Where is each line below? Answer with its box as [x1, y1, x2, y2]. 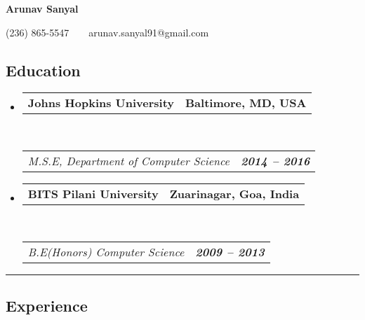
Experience [6, 294, 88, 316]
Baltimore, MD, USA [185, 95, 307, 111]
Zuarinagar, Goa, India [169, 185, 300, 202]
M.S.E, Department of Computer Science [27, 152, 230, 169]
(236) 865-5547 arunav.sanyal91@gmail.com [6, 25, 209, 39]
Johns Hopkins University [27, 95, 175, 111]
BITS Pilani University [27, 185, 159, 202]
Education [6, 59, 81, 81]
